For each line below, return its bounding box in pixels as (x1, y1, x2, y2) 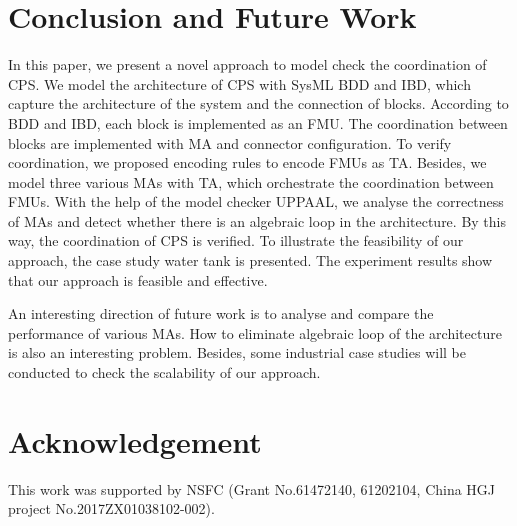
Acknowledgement (8, 420, 262, 461)
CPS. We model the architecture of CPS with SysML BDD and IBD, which (8, 73, 471, 94)
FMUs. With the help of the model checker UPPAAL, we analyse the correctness (8, 191, 504, 212)
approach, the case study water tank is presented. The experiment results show (8, 250, 493, 271)
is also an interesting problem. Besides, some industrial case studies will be (8, 342, 466, 363)
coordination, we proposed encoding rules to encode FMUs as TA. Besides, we (8, 152, 487, 173)
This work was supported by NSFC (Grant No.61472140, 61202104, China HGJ (8, 478, 496, 499)
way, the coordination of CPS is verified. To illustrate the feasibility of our (8, 230, 464, 251)
